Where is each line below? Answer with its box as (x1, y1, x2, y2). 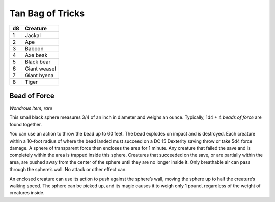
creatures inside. (9, 190, 45, 196)
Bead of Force (9, 91, 54, 100)
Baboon (24, 45, 44, 52)
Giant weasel (24, 65, 56, 72)
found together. (9, 121, 42, 127)
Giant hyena (24, 72, 54, 79)
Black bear (24, 58, 51, 65)
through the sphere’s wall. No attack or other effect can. (9, 166, 127, 173)
